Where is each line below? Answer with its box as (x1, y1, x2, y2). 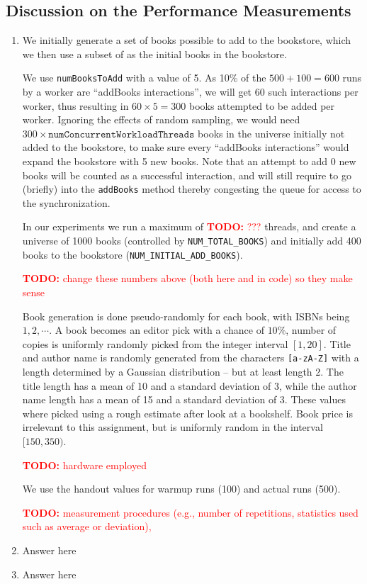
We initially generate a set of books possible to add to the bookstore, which (22, 33, 351, 47)
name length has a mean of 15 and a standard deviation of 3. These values (22, 392, 346, 407)
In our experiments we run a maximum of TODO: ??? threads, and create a (22, 219, 356, 234)
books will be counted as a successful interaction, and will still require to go (22, 167, 351, 182)
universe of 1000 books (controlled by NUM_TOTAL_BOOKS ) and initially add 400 (22, 233, 361, 248)
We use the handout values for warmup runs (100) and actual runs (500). (22, 481, 341, 496)
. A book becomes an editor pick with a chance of (49, 322, 264, 337)
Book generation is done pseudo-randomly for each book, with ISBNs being (22, 308, 350, 323)
